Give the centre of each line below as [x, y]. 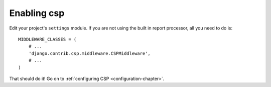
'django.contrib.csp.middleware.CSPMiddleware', [89, 53]
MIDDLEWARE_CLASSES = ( [47, 39]
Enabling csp [37, 13]
